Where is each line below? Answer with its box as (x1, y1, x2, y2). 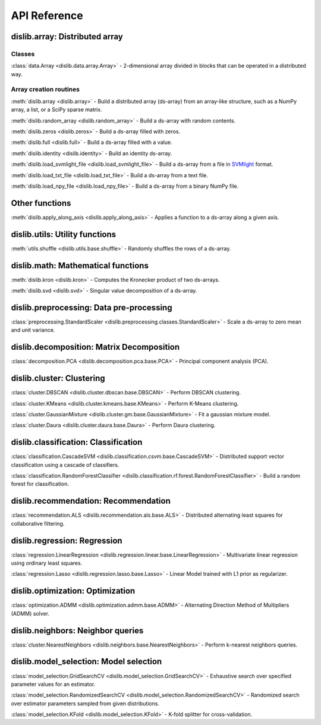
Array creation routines (11, 85, 80, 93)
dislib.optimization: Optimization (11, 586, 136, 596)
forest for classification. (11, 481, 70, 488)
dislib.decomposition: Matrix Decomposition (11, 342, 180, 352)
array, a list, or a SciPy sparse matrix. (11, 106, 102, 113)
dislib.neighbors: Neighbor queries (11, 625, 144, 636)
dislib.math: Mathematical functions (11, 261, 149, 271)
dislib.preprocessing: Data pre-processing (11, 302, 172, 312)
